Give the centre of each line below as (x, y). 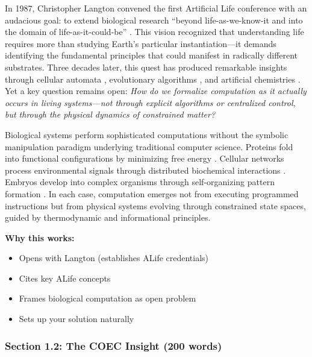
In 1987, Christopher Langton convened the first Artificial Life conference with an (156, 8)
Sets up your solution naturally (76, 319)
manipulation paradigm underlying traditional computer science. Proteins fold (149, 146)
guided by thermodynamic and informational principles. (108, 217)
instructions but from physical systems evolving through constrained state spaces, (155, 205)
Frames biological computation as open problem (108, 298)
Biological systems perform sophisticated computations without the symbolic (147, 134)
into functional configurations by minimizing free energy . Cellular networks (145, 158)
